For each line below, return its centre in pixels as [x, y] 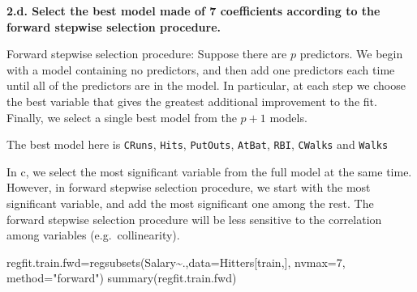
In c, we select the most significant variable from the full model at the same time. [209, 171]
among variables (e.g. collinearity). [93, 235]
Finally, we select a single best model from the [122, 117]
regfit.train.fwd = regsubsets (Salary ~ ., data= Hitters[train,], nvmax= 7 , [176, 262]
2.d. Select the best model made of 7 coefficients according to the [193, 11]
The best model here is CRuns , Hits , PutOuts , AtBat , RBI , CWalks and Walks [198, 144]
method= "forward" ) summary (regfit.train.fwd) [122, 278]
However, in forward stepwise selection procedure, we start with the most [189, 187]
